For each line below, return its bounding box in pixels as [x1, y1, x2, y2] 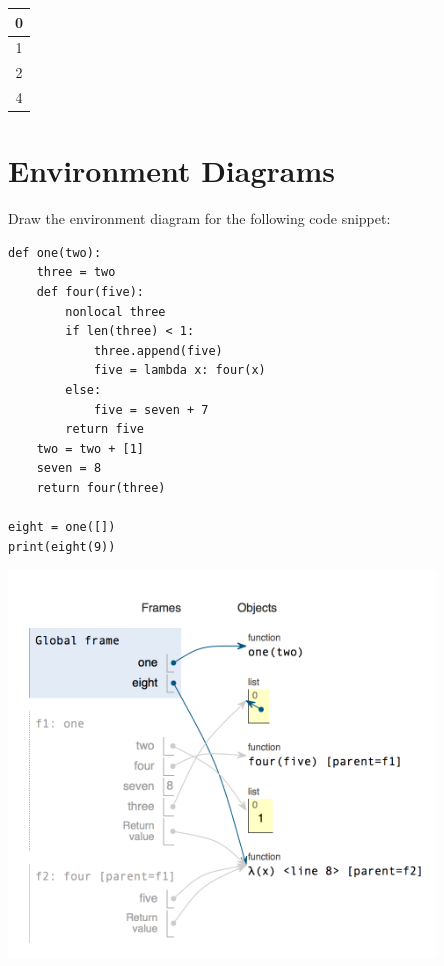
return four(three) [36, 480, 166, 495]
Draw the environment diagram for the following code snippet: [8, 208, 391, 229]
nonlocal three [65, 304, 166, 319]
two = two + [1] [36, 441, 145, 456]
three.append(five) [93, 343, 223, 358]
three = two [36, 265, 116, 280]
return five [65, 422, 145, 437]
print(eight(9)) [8, 539, 116, 554]
